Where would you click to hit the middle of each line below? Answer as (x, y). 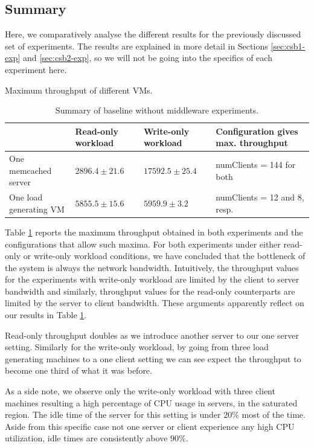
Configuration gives (257, 131)
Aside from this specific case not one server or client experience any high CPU (150, 426)
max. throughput (252, 143)
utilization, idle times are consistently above (86, 438)
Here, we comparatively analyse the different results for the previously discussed (153, 34)
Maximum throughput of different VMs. (79, 90)
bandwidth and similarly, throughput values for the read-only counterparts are (150, 291)
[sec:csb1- (288, 46)
